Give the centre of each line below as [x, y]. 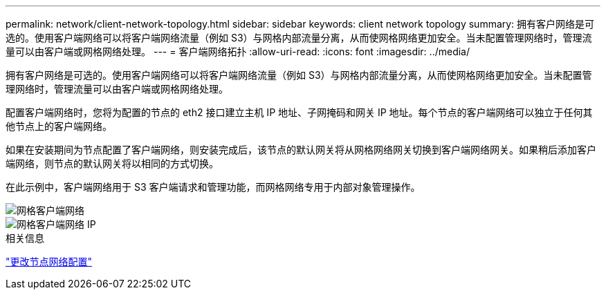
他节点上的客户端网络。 [59, 126]
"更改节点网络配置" [49, 261]
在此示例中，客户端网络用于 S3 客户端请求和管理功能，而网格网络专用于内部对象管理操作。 [213, 187]
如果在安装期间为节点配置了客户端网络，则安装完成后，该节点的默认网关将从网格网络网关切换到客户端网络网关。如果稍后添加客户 [301, 150]
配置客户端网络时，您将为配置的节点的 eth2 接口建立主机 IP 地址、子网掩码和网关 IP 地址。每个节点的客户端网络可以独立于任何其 [299, 112]
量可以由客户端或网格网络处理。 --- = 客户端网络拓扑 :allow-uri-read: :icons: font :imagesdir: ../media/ [238, 51]
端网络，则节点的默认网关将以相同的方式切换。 [112, 163]
